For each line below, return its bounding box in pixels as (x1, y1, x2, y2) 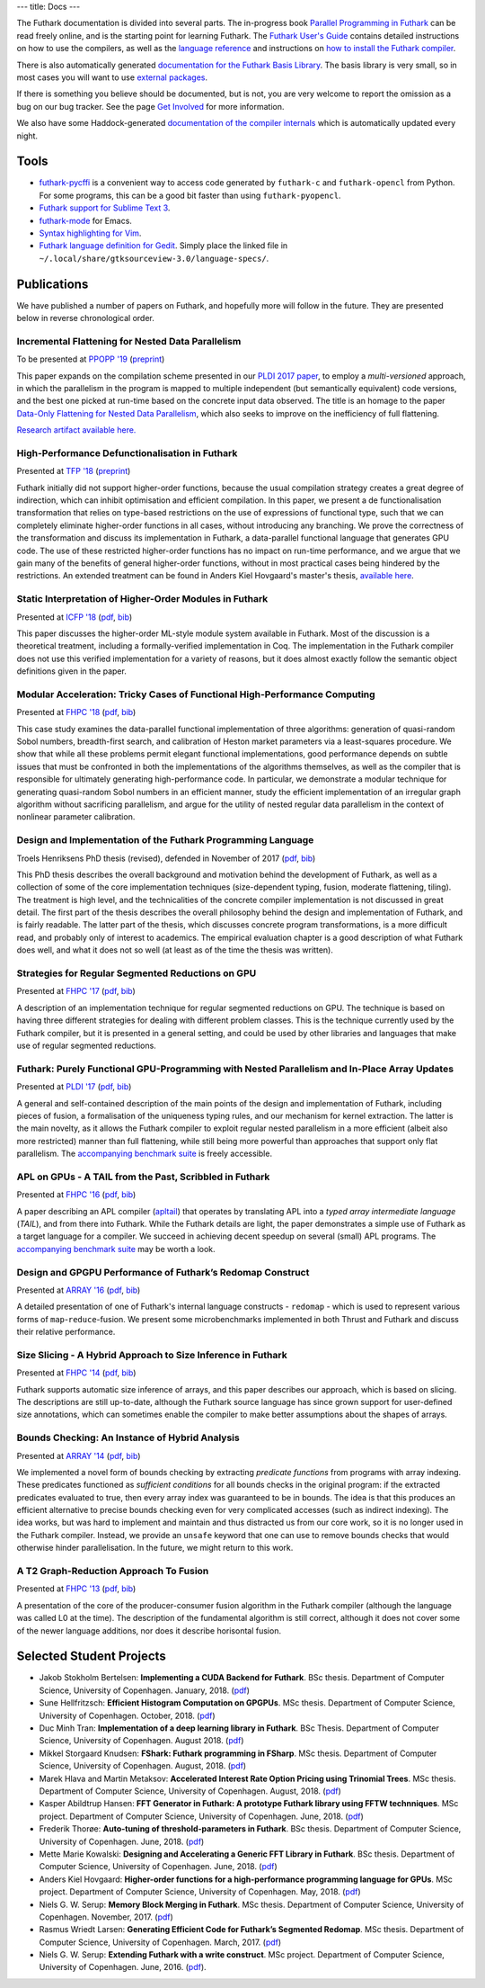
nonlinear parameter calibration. (16, 811, 136, 822)
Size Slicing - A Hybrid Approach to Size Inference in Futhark (16, 1348, 287, 1361)
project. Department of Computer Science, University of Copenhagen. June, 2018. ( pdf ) (39, 1811, 364, 1822)
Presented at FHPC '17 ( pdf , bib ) (16, 986, 137, 997)
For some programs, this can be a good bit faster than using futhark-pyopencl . (39, 190, 341, 201)
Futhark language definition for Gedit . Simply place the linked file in (39, 240, 288, 251)
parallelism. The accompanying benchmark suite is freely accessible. (16, 1148, 273, 1160)
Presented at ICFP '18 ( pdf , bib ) (16, 612, 133, 622)
